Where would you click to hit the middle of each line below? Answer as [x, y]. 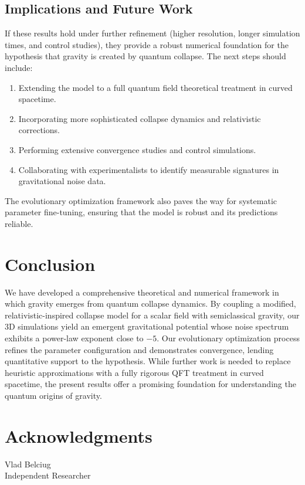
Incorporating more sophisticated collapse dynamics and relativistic [140, 118]
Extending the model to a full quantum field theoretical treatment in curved [155, 87]
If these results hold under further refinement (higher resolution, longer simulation [152, 33]
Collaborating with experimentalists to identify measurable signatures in [149, 169]
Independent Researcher [48, 475]
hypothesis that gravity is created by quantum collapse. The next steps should [145, 56]
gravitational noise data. [62, 181]
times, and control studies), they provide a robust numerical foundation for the [147, 44]
